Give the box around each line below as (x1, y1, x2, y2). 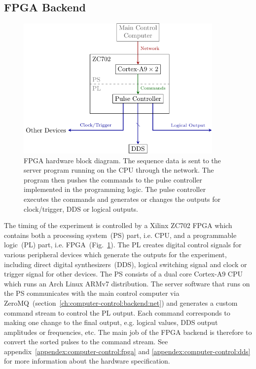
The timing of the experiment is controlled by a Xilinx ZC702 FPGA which (4, 220, 232, 231)
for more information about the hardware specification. (4, 356, 170, 366)
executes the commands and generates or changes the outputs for (24, 193, 221, 204)
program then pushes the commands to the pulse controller (24, 174, 202, 184)
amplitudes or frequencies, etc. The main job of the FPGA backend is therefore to (4, 326, 252, 337)
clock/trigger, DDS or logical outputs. (24, 203, 138, 214)
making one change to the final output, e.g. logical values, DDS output (4, 317, 218, 327)
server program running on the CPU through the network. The (24, 165, 214, 175)
